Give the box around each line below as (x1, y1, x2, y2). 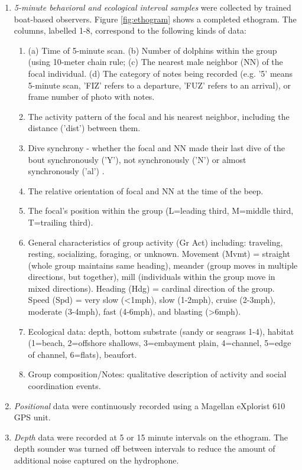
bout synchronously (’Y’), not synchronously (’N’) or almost (28, 153, 246, 165)
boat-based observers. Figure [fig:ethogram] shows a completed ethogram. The (14, 12, 297, 25)
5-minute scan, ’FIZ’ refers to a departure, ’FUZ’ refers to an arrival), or (28, 79, 291, 91)
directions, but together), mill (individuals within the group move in (28, 270, 275, 283)
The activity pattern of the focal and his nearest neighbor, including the (28, 110, 290, 122)
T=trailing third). (28, 216, 93, 228)
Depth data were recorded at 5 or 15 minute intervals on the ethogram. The (14, 430, 288, 443)
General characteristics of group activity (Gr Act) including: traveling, (28, 236, 283, 248)
